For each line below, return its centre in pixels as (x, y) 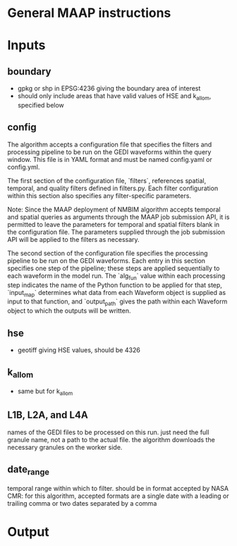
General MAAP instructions (89, 13)
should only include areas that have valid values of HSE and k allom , (114, 97)
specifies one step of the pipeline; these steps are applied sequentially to (114, 268)
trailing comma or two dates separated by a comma (82, 503)
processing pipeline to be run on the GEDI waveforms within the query (109, 152)
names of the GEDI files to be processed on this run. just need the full (108, 432)
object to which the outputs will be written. (69, 311)
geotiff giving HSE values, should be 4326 (79, 350)
